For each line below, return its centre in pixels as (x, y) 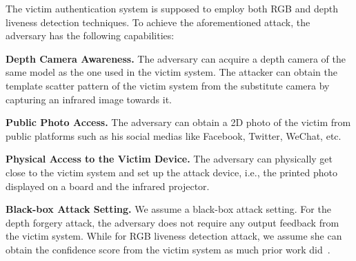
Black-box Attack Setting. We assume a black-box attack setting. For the (168, 209)
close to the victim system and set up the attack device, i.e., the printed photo (171, 172)
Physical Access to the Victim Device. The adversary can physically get (169, 159)
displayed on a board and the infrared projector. (108, 186)
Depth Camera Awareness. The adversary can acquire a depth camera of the (176, 58)
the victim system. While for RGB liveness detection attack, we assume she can (174, 236)
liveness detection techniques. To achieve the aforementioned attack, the (158, 22)
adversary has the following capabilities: (90, 35)
